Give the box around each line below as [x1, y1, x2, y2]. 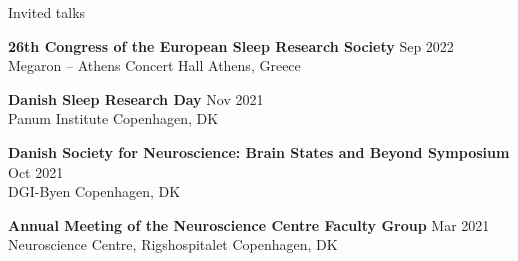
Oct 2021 [8, 161, 64, 182]
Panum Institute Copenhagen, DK [8, 108, 219, 129]
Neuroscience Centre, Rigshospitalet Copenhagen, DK [8, 234, 338, 255]
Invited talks [8, 2, 86, 22]
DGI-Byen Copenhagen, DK [8, 181, 181, 202]
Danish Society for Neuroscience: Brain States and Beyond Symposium [8, 141, 510, 162]
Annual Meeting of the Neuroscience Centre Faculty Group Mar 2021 [8, 214, 490, 235]
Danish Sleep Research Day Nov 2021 [8, 88, 264, 109]
